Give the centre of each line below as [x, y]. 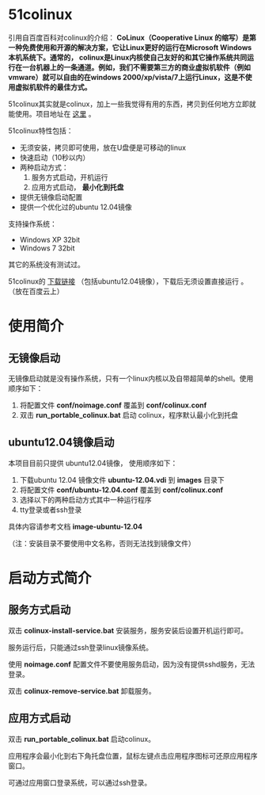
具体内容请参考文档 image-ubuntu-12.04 [76, 526]
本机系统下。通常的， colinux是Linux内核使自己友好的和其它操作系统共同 [128, 57]
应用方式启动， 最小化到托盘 [78, 187]
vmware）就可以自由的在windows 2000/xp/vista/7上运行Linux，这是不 [127, 77]
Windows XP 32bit [50, 239]
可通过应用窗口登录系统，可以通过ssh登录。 [80, 782]
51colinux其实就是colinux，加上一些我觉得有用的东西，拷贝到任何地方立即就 [132, 104]
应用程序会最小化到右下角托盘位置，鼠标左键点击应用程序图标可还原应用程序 [133, 755]
